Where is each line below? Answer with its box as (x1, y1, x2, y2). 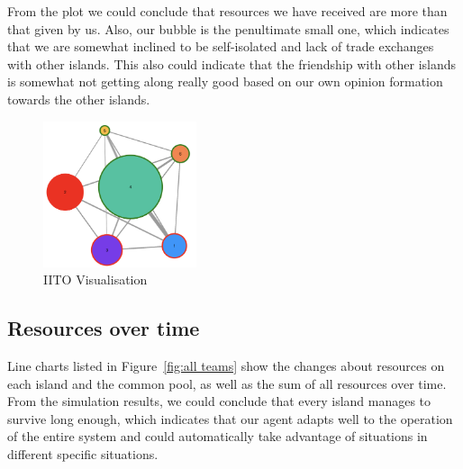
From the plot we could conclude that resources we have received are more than (7, 2, 448, 20)
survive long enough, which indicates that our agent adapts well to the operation (7, 409, 453, 428)
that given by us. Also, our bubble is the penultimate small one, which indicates (7, 19, 449, 38)
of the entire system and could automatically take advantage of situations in (7, 427, 428, 446)
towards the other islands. (7, 89, 150, 108)
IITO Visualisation (43, 270, 148, 289)
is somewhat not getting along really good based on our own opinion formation (7, 72, 443, 91)
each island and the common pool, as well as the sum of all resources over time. (7, 374, 447, 392)
